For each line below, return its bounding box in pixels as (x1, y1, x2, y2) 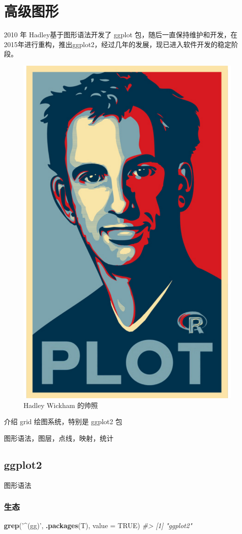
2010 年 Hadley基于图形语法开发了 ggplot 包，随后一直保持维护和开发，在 (4, 29, 238, 40)
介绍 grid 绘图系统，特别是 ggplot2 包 (4, 416, 122, 427)
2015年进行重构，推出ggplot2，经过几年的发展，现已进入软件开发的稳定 (4, 39, 232, 49)
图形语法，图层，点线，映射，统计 (4, 433, 113, 443)
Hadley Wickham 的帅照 (23, 400, 98, 410)
